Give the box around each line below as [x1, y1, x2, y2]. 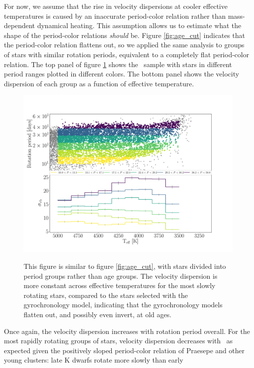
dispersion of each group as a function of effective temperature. [4, 78, 194, 88]
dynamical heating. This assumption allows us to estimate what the [37, 20, 241, 31]
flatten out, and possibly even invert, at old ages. [24, 309, 172, 319]
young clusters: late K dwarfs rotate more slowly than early [4, 355, 184, 365]
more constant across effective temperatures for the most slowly [24, 280, 216, 291]
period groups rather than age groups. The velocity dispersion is [24, 270, 218, 281]
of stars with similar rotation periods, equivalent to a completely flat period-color [4, 49, 249, 59]
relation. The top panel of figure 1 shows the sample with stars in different [4, 59, 232, 69]
